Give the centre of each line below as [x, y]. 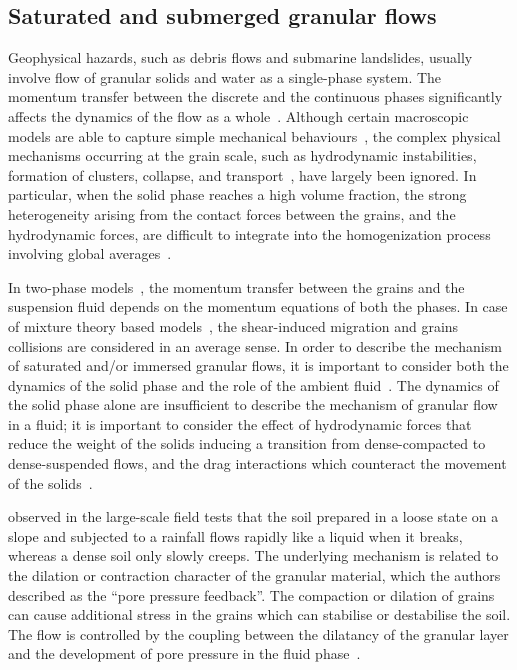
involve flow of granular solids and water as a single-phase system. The [225, 76]
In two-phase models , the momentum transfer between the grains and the [236, 286]
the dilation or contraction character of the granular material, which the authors [254, 575]
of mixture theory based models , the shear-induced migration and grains [233, 325]
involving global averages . [90, 253]
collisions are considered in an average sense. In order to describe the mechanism [255, 345]
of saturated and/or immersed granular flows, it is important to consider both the [258, 365]
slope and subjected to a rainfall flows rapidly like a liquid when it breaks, [235, 535]
